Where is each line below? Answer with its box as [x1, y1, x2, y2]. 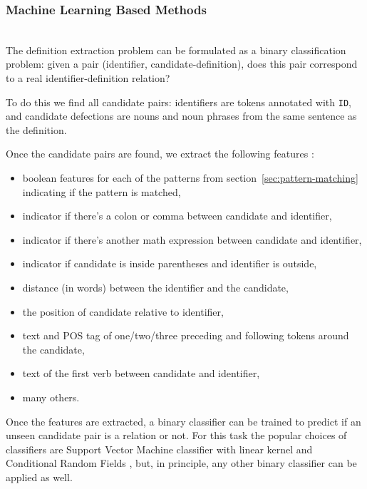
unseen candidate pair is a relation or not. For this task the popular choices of [6, 428, 347, 443]
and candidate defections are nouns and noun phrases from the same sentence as [6, 108, 357, 123]
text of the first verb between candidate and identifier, [22, 366, 260, 381]
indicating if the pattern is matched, [22, 184, 181, 199]
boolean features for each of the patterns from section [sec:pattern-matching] [22, 170, 358, 185]
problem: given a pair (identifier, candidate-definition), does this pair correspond [6, 56, 358, 71]
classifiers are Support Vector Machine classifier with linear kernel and [6, 441, 313, 456]
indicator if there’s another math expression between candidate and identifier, [22, 232, 362, 247]
